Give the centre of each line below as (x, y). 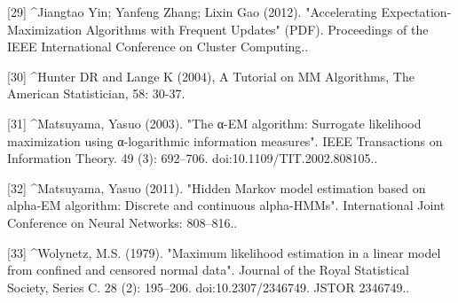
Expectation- (416, 12)
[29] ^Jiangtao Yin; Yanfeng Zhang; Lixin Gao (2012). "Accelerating (192, 12)
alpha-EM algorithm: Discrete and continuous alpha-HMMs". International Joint (226, 205)
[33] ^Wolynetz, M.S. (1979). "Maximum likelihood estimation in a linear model (224, 252)
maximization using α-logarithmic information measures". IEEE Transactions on (225, 140)
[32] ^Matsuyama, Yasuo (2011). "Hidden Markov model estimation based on (217, 187)
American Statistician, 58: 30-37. (96, 93)
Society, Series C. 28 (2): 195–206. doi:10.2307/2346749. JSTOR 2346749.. (209, 287)
